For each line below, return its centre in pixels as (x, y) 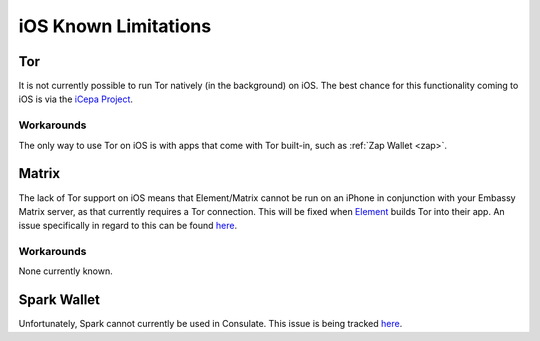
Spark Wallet (59, 300)
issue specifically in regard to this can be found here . (128, 226)
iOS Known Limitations (115, 26)
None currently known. (66, 271)
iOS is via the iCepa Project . (76, 99)
